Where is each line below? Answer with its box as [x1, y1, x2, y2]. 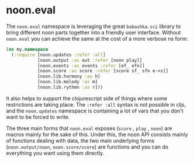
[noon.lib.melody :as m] [37, 79, 98, 85]
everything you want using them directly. [6, 149, 105, 156]
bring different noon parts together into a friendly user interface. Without [6, 29, 181, 36]
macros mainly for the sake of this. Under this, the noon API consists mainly [6, 131, 188, 138]
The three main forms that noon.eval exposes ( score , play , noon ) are [6, 125, 172, 132]
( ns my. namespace [6, 46, 49, 52]
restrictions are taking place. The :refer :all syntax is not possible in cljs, [6, 101, 186, 108]
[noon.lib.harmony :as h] [37, 73, 101, 79]
